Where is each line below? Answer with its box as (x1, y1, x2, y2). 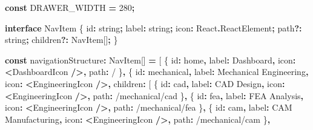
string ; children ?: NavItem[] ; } (5, 33, 118, 46)
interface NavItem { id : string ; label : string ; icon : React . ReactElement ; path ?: (5, 21, 302, 34)
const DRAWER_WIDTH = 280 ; (5, 1, 135, 13)
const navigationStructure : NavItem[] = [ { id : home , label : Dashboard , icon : (5, 53, 296, 66)
